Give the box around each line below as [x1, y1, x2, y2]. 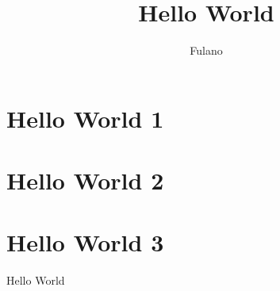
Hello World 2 [6, 164, 164, 197]
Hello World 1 [6, 101, 164, 134]
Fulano [190, 42, 223, 59]
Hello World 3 [6, 226, 164, 258]
